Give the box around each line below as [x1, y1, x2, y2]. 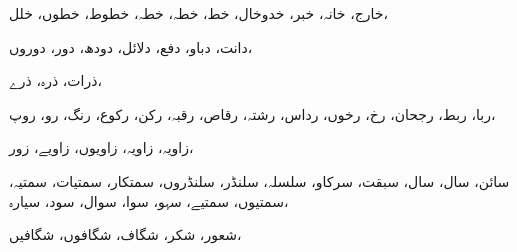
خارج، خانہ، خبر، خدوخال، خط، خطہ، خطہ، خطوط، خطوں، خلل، [9, 3, 388, 23]
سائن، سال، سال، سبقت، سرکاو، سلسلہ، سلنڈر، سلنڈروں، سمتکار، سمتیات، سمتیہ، [9, 170, 510, 191]
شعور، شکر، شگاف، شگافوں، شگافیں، [9, 224, 242, 245]
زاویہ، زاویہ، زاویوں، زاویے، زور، [9, 137, 194, 158]
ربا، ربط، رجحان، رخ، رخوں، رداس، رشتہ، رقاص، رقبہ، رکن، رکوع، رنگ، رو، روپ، [9, 103, 496, 124]
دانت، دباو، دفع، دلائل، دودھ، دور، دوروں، [9, 36, 253, 57]
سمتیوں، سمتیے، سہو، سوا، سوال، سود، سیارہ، [9, 190, 289, 211]
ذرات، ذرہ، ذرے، [9, 70, 102, 91]
